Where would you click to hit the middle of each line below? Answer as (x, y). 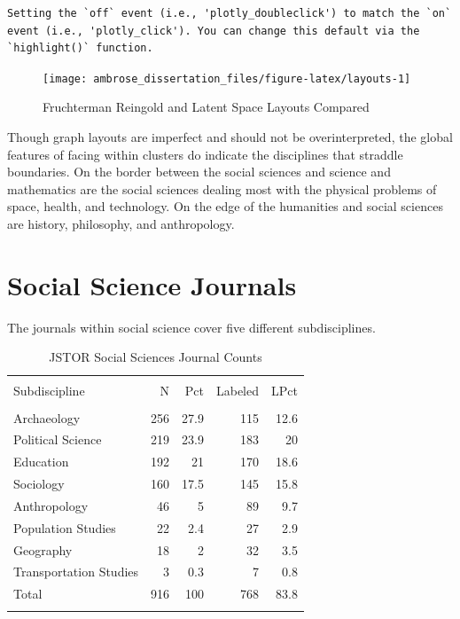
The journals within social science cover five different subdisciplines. (191, 327)
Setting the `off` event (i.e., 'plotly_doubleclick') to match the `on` (230, 13)
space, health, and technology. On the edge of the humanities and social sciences (225, 206)
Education (41, 462)
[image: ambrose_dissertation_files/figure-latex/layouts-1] (227, 78)
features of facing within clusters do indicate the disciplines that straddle (205, 154)
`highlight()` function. (80, 48)
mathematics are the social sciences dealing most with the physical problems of (222, 188)
